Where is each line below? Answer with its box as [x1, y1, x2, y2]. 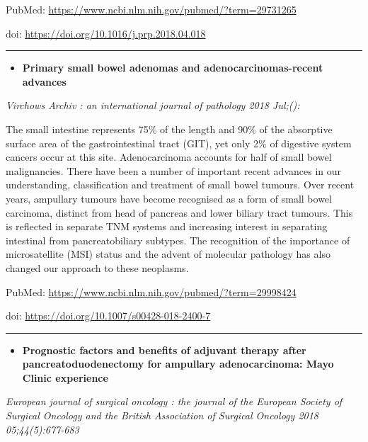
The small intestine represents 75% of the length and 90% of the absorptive [6, 121, 333, 136]
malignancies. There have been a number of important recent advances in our [6, 163, 341, 178]
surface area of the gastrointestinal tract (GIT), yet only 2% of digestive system [6, 135, 352, 150]
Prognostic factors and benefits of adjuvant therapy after [22, 342, 306, 357]
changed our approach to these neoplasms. [6, 260, 189, 275]
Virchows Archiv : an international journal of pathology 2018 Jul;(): [6, 98, 300, 113]
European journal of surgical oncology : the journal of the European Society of [6, 394, 343, 409]
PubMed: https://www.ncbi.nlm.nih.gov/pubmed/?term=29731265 [6, 2, 297, 16]
